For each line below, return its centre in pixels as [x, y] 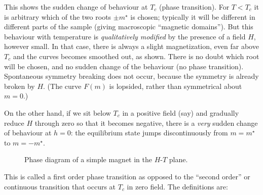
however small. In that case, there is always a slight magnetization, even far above [131, 46]
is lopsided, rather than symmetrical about [176, 86]
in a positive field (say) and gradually [181, 112]
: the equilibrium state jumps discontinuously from [149, 133]
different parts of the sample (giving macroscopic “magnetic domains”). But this [129, 27]
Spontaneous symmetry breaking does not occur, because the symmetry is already [131, 76]
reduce [14, 123]
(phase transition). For [194, 7]
